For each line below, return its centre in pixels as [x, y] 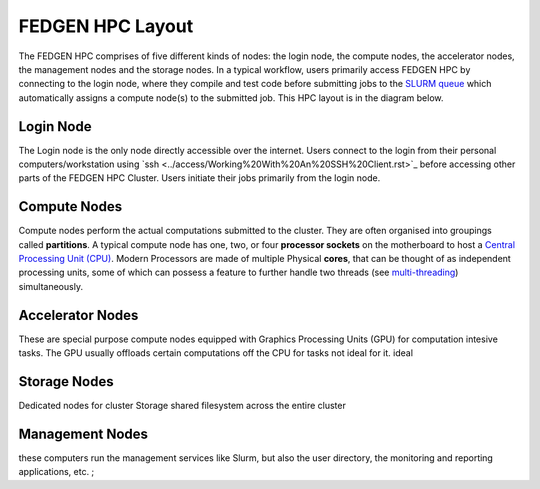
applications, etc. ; [56, 472]
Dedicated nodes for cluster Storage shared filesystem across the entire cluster [182, 406]
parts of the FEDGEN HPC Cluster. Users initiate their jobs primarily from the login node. [199, 178]
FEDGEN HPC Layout [106, 26]
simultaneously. [51, 286]
